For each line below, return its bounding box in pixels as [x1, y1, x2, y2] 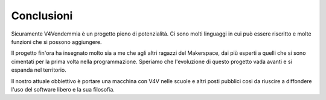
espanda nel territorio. [11, 66, 66, 73]
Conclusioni [11, 9, 73, 22]
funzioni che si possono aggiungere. [11, 38, 102, 45]
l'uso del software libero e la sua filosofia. [11, 86, 115, 93]
